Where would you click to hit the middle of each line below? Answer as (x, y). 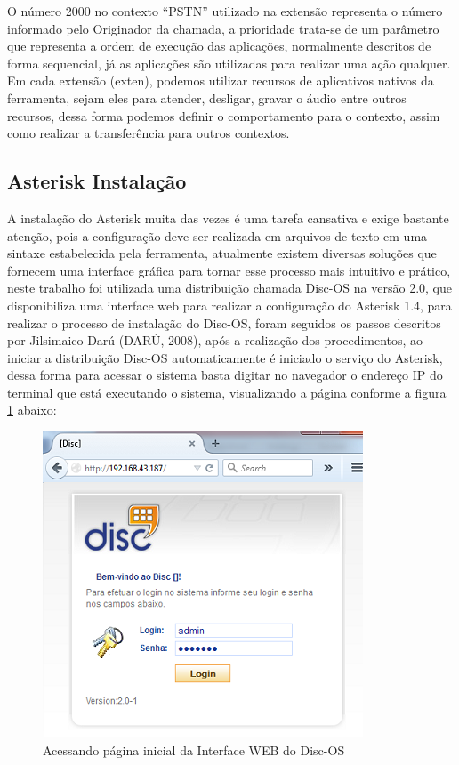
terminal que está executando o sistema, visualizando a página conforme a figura (227, 392)
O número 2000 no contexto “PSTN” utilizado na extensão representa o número (225, 11)
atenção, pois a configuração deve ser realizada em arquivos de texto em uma (217, 235)
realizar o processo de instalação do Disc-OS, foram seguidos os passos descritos (224, 322)
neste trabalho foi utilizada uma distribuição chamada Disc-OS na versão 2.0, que (229, 288)
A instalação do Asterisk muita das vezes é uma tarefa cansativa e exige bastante (228, 217)
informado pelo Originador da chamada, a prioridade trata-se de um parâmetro (223, 28)
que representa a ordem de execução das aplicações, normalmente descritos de (219, 46)
